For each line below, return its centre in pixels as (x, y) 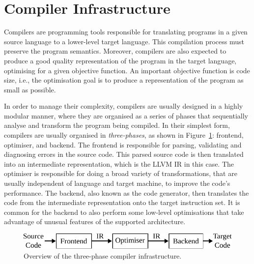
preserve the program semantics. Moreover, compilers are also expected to (115, 51)
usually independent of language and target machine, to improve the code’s (117, 183)
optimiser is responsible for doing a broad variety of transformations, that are (121, 173)
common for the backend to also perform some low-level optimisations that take (124, 212)
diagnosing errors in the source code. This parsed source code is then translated (124, 154)
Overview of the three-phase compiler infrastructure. (103, 256)
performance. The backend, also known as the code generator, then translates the (127, 192)
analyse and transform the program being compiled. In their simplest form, (117, 125)
